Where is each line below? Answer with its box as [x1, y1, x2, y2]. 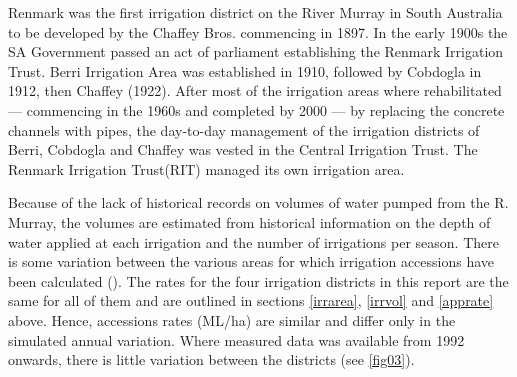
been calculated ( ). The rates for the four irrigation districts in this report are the [8, 270, 509, 291]
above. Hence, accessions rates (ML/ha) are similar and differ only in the [8, 309, 456, 330]
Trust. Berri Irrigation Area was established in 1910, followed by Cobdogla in [8, 60, 482, 81]
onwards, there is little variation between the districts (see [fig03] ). [8, 349, 415, 370]
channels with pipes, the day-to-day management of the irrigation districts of [8, 119, 480, 140]
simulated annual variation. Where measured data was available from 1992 [8, 329, 465, 350]
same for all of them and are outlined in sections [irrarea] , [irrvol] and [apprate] [8, 290, 494, 311]
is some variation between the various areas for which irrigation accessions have [8, 251, 495, 272]
